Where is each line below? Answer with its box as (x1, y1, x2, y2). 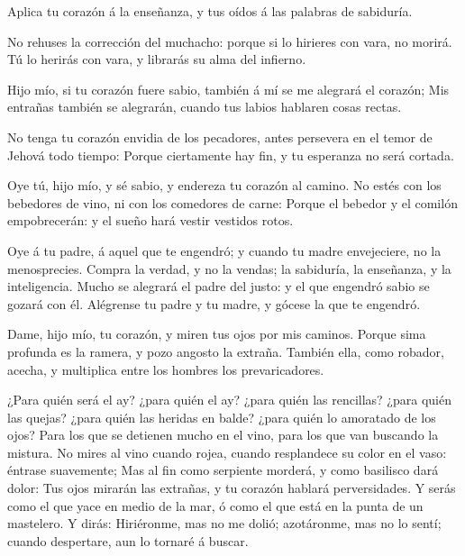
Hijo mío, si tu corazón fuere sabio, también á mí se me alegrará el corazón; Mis (7, 79, 450, 98)
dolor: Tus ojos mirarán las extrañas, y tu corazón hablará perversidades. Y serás (7, 479, 456, 497)
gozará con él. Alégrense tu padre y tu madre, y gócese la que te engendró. (7, 294, 421, 313)
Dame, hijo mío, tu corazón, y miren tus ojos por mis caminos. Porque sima (7, 324, 426, 343)
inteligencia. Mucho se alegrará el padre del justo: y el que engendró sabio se (7, 277, 430, 296)
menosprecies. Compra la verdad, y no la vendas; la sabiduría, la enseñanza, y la (7, 259, 451, 278)
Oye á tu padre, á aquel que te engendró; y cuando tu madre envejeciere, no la (7, 241, 442, 260)
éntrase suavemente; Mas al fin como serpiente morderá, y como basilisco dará (7, 460, 439, 479)
